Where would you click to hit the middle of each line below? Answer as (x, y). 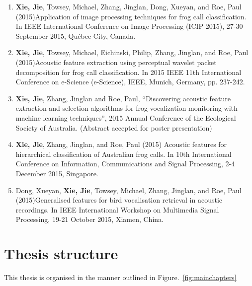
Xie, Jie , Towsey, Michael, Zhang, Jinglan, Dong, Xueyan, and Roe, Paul (128, 6)
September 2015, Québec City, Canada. (76, 36)
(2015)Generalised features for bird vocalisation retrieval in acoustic (119, 200)
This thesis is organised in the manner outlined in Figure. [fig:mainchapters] (120, 277)
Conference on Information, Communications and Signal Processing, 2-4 (125, 164)
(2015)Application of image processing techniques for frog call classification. (131, 16)
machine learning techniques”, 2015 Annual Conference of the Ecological (126, 117)
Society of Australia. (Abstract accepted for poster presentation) (114, 127)
